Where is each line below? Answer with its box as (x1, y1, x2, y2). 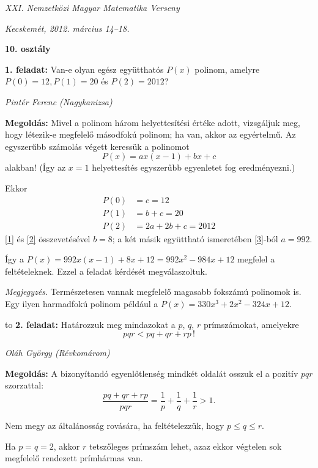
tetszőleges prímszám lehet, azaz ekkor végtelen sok (89, 439, 282, 452)
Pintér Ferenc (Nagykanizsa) (5, 95, 113, 108)
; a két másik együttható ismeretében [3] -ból (112, 232, 278, 245)
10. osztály (5, 42, 51, 55)
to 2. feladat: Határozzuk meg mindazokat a (5, 318, 176, 330)
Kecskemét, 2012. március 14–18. (5, 21, 130, 34)
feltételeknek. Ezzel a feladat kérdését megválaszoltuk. (5, 264, 207, 277)
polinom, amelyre (194, 62, 260, 75)
